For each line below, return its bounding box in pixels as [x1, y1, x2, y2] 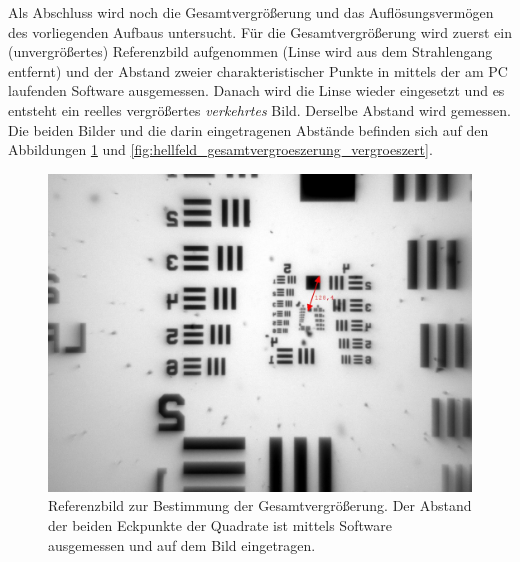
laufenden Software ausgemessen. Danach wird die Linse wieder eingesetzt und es [8, 80, 505, 101]
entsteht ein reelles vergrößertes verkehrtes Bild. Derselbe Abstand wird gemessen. [8, 99, 511, 120]
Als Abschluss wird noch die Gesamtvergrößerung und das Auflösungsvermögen [8, 2, 494, 22]
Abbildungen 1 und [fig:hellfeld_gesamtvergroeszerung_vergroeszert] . [8, 139, 433, 160]
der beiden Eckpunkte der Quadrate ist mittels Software [48, 514, 392, 535]
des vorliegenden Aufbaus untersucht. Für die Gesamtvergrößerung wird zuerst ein [8, 21, 512, 42]
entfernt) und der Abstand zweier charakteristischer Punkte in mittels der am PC [8, 60, 508, 81]
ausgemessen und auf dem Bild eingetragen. [48, 534, 316, 555]
